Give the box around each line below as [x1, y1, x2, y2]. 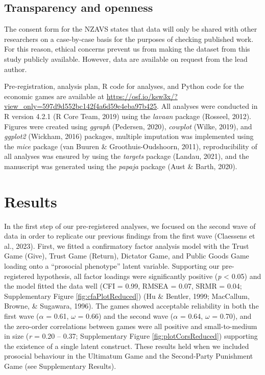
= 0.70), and [212, 310, 252, 321]
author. [4, 63, 27, 74]
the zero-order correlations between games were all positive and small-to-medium [4, 320, 257, 331]
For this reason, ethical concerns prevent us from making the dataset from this [4, 43, 250, 54]
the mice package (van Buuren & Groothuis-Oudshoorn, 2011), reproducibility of [4, 140, 257, 151]
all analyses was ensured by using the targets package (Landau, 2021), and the [4, 151, 249, 161]
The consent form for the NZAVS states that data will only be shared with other [4, 24, 257, 34]
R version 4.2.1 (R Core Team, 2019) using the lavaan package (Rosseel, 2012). [4, 110, 251, 121]
